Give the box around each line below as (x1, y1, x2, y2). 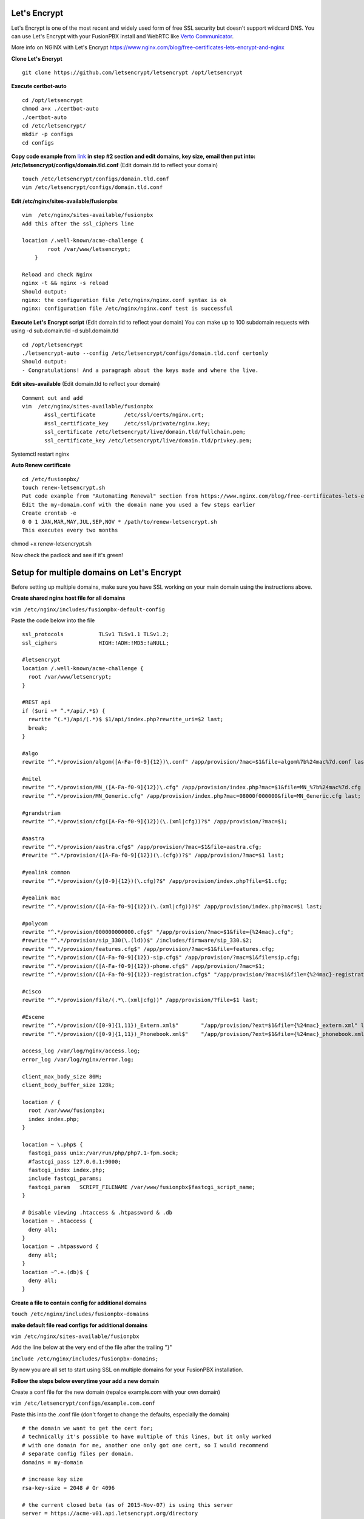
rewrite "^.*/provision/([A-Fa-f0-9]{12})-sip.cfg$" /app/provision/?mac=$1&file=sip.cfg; (22, 954, 300, 961)
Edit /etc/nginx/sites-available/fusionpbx (11, 197, 118, 205)
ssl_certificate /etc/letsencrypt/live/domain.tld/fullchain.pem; (44, 428, 246, 436)
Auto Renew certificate (11, 462, 71, 469)
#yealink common (22, 869, 70, 876)
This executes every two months (22, 527, 118, 534)
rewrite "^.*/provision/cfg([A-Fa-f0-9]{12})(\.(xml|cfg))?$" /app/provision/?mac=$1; (22, 818, 288, 825)
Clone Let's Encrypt (11, 55, 63, 62)
